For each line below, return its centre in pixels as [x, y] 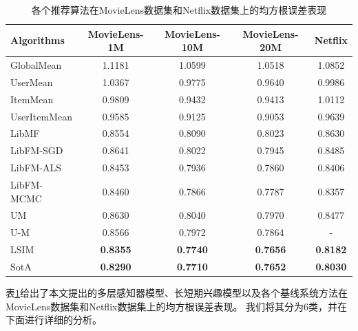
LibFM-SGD [37, 150]
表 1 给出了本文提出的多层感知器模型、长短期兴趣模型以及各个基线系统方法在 [177, 292]
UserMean [32, 82]
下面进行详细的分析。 [54, 320]
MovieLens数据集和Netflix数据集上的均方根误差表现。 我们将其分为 [155, 306]
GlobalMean [36, 65]
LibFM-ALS [36, 168]
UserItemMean [41, 116]
